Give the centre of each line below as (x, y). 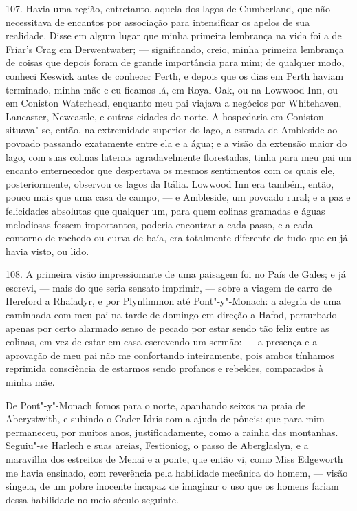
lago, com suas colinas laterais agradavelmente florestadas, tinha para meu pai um (179, 156)
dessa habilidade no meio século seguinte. (92, 499)
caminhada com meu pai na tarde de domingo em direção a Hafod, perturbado (171, 315)
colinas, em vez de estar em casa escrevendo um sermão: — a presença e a (162, 341)
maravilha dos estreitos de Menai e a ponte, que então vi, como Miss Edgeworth (174, 459)
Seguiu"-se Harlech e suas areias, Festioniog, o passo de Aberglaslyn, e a (157, 445)
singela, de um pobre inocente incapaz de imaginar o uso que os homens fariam (172, 486)
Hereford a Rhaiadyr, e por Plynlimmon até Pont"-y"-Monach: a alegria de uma (174, 301)
